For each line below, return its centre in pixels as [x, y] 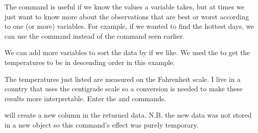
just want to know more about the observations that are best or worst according [127, 16]
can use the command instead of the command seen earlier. [95, 35]
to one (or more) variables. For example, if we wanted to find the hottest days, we [129, 26]
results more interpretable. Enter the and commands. [85, 98]
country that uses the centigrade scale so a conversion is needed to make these [124, 89]
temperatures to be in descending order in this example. [90, 62]
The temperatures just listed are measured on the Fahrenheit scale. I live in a [123, 79]
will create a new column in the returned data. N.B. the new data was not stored [128, 115]
